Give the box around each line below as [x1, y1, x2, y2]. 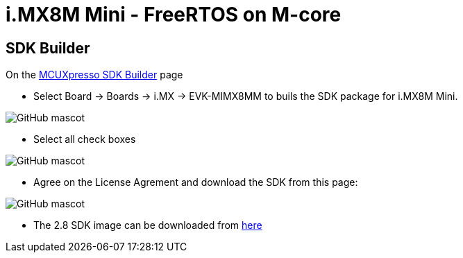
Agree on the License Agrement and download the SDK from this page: [33, 176, 358, 189]
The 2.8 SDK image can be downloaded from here [33, 219, 262, 232]
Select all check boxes [33, 133, 136, 146]
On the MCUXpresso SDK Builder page [6, 69, 183, 81]
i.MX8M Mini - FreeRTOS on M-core [6, 3, 342, 26]
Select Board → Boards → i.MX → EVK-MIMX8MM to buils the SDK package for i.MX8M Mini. [33, 90, 458, 103]
